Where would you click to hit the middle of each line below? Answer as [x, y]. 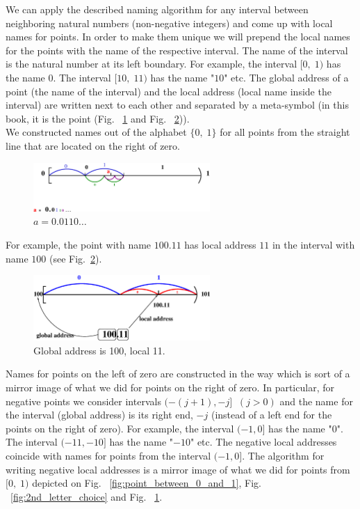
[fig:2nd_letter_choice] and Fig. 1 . [87, 496]
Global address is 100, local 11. [99, 350]
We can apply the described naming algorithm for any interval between [157, 9]
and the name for [316, 401]
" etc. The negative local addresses [263, 442]
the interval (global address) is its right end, [99, 415]
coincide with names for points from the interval [108, 455]
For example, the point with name [79, 245]
